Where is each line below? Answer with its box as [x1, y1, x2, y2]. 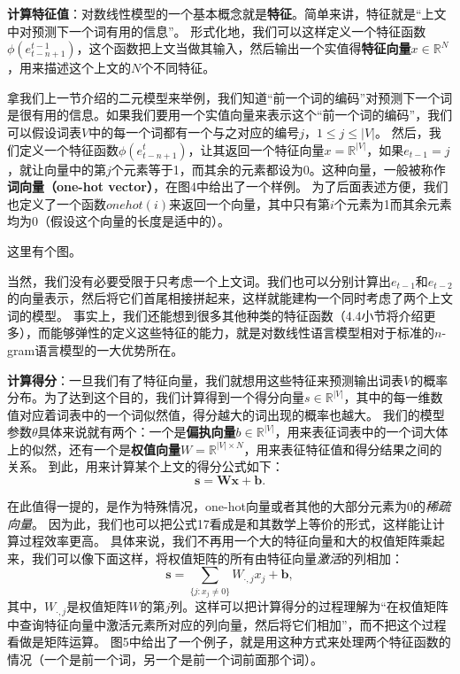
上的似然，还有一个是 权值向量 [7, 439, 180, 458]
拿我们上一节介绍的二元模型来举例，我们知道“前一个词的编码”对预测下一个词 [7, 88, 453, 106]
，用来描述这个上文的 [7, 58, 131, 77]
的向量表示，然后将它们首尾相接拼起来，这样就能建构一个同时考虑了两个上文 [7, 289, 453, 307]
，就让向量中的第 [7, 159, 106, 178]
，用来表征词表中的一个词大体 [274, 422, 448, 441]
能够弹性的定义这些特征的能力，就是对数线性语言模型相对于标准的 [50, 323, 434, 342]
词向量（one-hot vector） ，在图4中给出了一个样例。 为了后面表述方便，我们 [7, 177, 448, 196]
